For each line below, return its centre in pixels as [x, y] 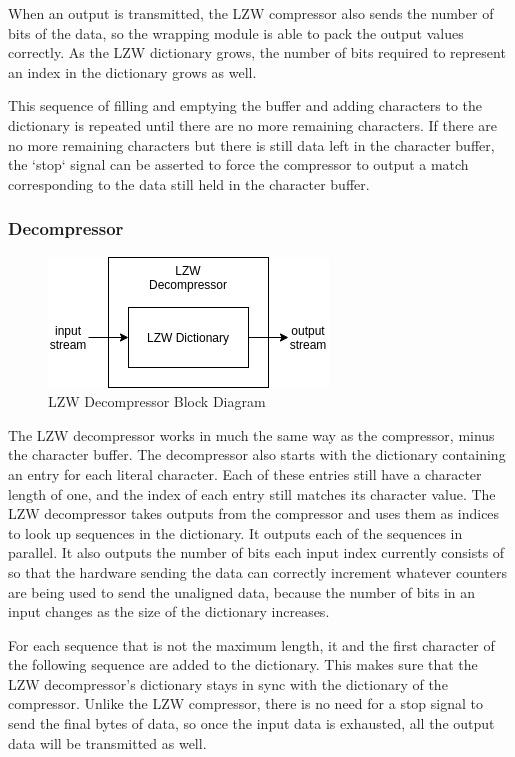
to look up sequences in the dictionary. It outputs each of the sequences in [235, 532]
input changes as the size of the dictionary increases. [169, 611]
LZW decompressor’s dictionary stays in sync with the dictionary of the [228, 683]
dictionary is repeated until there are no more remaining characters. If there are [252, 124]
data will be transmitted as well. [107, 742]
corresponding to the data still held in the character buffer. [189, 183]
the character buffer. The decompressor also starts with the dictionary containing [257, 454]
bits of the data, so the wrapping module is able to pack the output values [236, 32]
